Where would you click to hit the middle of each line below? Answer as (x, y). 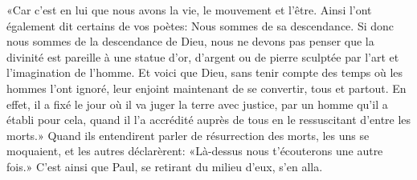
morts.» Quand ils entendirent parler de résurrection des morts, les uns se (188, 135)
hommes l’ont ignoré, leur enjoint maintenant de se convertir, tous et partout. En (206, 88)
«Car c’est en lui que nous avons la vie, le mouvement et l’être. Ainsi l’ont (189, 10)
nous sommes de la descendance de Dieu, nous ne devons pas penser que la (190, 41)
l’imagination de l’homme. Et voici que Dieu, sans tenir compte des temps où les (205, 72)
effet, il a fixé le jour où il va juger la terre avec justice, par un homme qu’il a (197, 104)
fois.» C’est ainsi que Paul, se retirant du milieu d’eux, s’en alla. (165, 166)
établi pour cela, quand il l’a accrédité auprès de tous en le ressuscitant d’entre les (209, 120)
